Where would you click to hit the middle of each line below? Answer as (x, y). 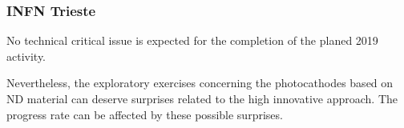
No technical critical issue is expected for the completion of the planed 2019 (192, 40)
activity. (26, 56)
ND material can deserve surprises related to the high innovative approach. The (202, 98)
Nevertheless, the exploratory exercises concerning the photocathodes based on (200, 83)
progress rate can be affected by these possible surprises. (145, 114)
